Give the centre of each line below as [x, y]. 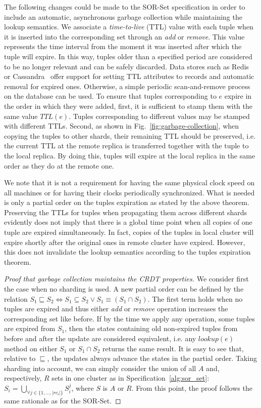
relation [16, 298]
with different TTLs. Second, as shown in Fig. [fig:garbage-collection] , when [122, 126]
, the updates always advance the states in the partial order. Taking [152, 358]
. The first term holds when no [195, 298]
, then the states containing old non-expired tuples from [151, 328]
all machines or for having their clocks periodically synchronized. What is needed [129, 192]
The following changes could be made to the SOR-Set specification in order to [125, 7]
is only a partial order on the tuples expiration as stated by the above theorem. [127, 202]
